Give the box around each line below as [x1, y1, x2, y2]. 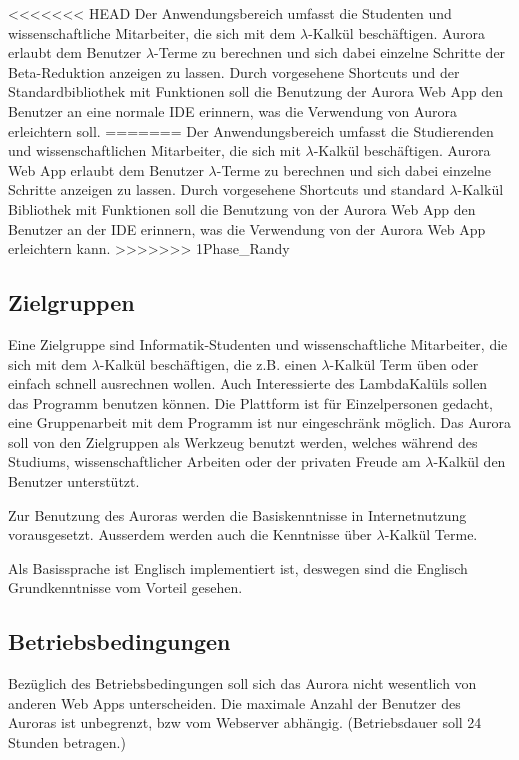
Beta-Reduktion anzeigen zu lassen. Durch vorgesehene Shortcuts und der [8, 61, 460, 82]
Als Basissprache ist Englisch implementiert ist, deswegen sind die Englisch [8, 557, 468, 578]
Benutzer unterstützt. [8, 471, 140, 492]
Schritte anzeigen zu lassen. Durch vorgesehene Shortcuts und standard [8, 179, 445, 200]
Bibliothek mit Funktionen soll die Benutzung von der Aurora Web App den [8, 198, 476, 219]
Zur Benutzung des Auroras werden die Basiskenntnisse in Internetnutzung [8, 504, 467, 525]
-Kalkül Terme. [384, 524, 478, 545]
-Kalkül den [433, 451, 506, 472]
